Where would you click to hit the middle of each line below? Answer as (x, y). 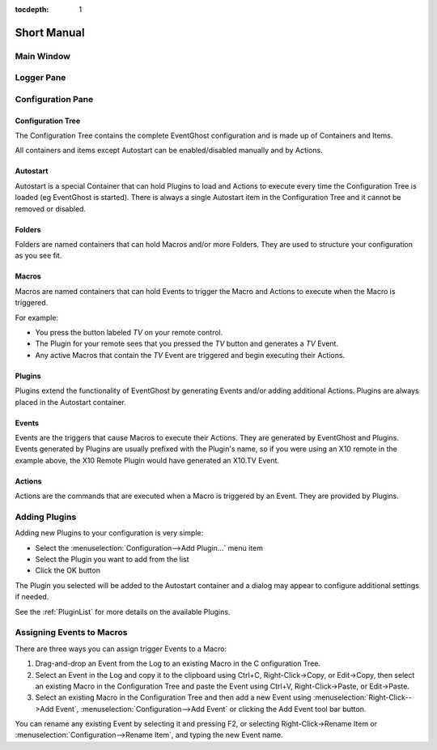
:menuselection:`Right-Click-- (362, 697)
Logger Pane (40, 78)
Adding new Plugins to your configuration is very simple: (109, 533)
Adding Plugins (46, 517)
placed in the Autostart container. (71, 402)
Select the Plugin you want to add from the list (112, 560)
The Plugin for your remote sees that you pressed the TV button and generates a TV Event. (187, 343)
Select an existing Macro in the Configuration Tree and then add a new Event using (173, 697)
